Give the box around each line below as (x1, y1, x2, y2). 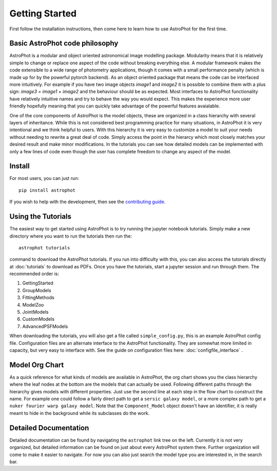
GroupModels (22, 287, 51, 293)
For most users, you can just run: (9, 175, 80, 182)
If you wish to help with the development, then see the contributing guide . (9, 198, 166, 205)
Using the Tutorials (9, 212, 72, 221)
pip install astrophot (18, 187, 76, 193)
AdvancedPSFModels (22, 323, 68, 329)
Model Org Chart (9, 360, 64, 369)
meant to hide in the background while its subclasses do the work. (9, 410, 150, 416)
